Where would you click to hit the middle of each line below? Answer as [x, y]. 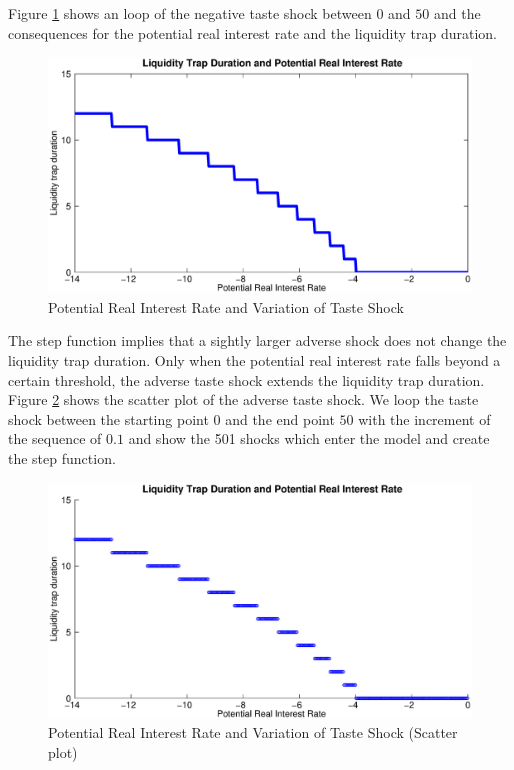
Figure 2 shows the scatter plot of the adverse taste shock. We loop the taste [243, 399]
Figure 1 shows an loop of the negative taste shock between [190, 13]
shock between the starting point [108, 418]
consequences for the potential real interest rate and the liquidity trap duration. [252, 32]
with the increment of [424, 418]
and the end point [280, 418]
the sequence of [55, 438]
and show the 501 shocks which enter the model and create [309, 438]
